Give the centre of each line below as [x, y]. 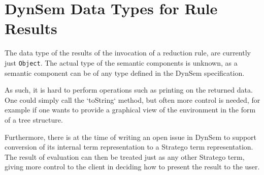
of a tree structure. [34, 119]
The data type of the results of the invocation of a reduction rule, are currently [128, 53]
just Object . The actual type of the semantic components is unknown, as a [121, 62]
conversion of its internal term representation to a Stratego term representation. [129, 147]
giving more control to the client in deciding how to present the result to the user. [132, 167]
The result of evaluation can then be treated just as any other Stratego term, [125, 156]
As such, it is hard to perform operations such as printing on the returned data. [129, 90]
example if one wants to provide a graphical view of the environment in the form [130, 110]
